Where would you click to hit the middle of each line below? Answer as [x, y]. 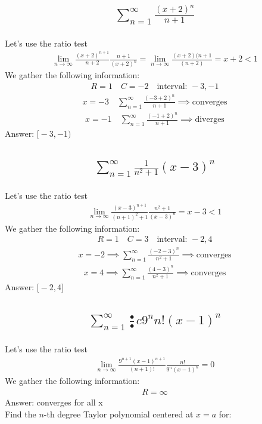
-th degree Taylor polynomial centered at [118, 414]
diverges [210, 120]
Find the [21, 414]
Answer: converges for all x [54, 402]
